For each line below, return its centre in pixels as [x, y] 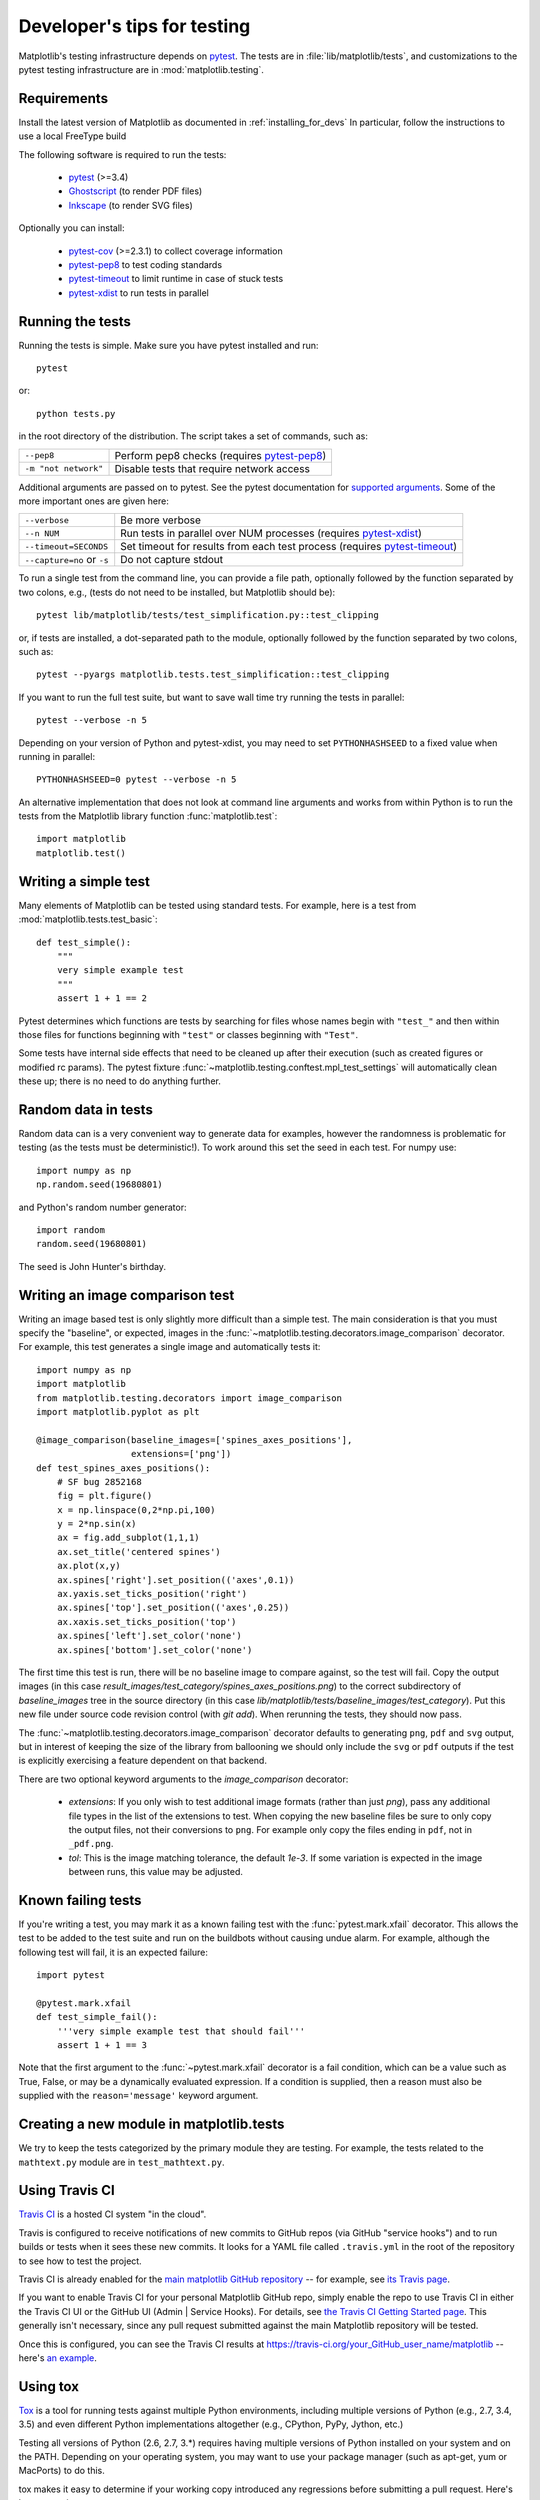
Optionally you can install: [71, 228]
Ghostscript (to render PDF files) [135, 191]
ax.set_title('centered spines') [139, 1551]
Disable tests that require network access [212, 468]
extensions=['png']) [181, 1454]
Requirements [63, 98]
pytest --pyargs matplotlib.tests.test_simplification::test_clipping [213, 674]
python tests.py [76, 413]
